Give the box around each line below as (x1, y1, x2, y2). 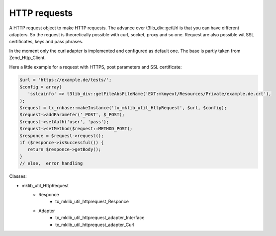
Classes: (9, 173, 27, 179)
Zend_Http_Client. (9, 55, 46, 61)
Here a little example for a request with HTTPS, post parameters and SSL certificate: (9, 64, 182, 70)
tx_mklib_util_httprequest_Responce (55, 199, 129, 205)
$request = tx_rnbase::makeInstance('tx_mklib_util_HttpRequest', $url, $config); (19, 105, 227, 111)
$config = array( (19, 84, 62, 89)
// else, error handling (19, 160, 83, 166)
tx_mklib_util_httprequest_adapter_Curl (55, 222, 134, 228)
